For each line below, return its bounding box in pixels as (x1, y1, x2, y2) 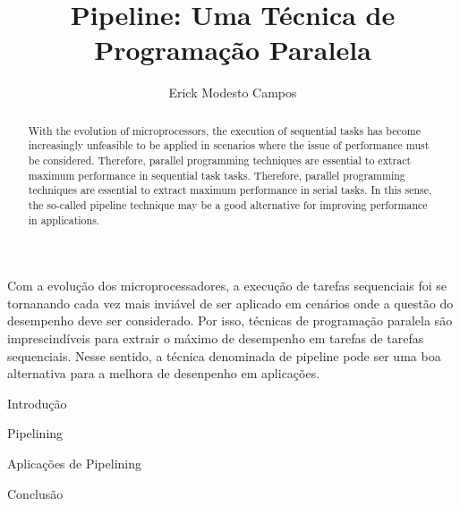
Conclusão (7, 484, 64, 502)
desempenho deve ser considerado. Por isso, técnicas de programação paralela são (7, 311, 453, 330)
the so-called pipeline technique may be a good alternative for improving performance (28, 197, 428, 212)
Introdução (7, 393, 67, 412)
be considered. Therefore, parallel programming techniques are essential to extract (28, 153, 412, 168)
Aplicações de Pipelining (7, 454, 142, 473)
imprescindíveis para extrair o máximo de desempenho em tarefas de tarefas (7, 329, 424, 348)
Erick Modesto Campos (168, 83, 297, 102)
